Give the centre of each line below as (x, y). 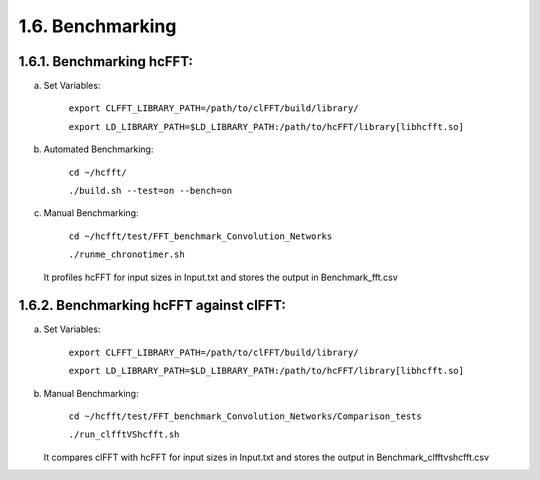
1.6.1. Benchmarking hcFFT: (106, 61)
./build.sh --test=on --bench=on (150, 191)
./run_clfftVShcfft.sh (124, 434)
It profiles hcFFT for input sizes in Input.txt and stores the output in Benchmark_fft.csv (221, 277)
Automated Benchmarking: (98, 149)
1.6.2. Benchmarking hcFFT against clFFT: (152, 305)
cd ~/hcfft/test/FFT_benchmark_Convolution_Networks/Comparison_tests (245, 416)
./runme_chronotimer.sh (126, 254)
